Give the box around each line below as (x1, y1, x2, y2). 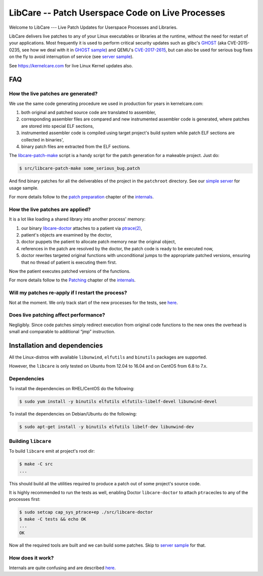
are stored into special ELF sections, (21, 123, 94, 129)
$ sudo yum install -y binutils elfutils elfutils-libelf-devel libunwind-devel (19, 398, 217, 404)
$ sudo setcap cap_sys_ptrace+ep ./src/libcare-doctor (19, 510, 153, 515)
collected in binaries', (21, 137, 64, 142)
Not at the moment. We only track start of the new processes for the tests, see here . (9, 299, 178, 305)
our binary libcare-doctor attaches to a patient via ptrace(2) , (21, 225, 142, 231)
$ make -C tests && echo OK (19, 516, 86, 522)
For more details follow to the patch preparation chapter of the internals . (9, 194, 154, 200)
